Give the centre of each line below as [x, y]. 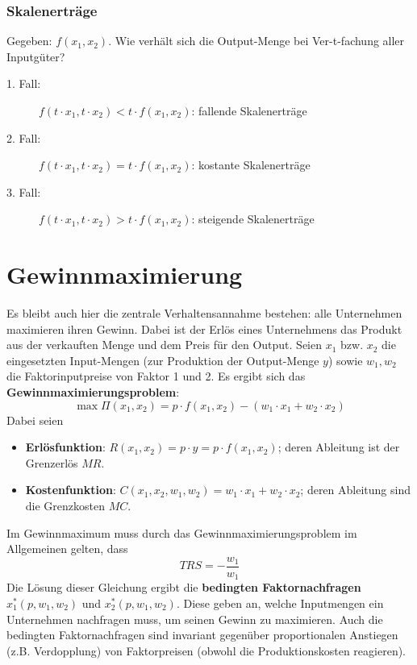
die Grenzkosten [65, 506]
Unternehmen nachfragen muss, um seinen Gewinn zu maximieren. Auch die [195, 619]
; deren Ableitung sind [355, 490]
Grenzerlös [52, 462]
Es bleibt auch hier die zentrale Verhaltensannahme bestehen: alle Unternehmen [204, 313]
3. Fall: [24, 191]
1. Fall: [24, 83]
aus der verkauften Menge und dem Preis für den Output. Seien [164, 345]
